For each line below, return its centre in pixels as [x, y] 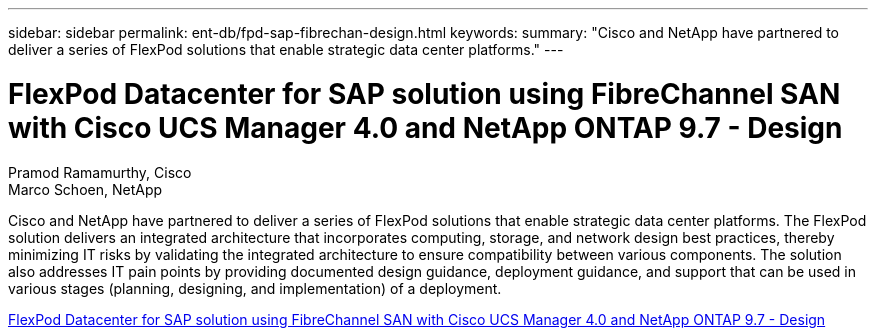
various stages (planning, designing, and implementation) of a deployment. [255, 288]
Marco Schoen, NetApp [85, 189]
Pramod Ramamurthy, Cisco [100, 172]
